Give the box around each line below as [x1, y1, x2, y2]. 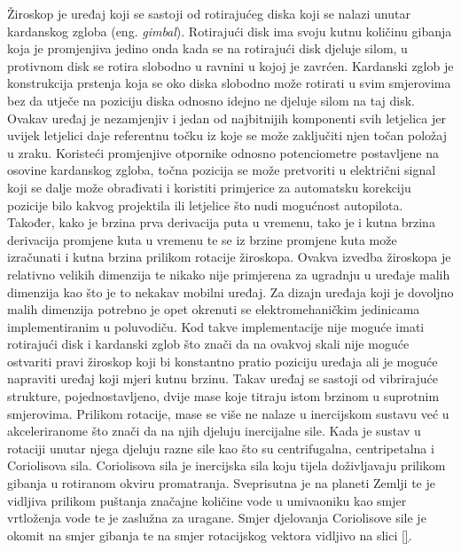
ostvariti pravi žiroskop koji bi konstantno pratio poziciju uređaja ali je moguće [7, 351, 438, 370]
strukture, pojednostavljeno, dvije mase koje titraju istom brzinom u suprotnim [7, 387, 440, 405]
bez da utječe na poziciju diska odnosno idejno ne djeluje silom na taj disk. [7, 91, 416, 109]
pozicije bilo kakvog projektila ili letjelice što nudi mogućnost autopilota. [7, 195, 403, 214]
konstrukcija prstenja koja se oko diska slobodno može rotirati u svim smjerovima [7, 74, 451, 92]
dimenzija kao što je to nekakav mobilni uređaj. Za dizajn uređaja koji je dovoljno [7, 282, 454, 301]
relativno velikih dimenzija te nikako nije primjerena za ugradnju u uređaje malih [7, 264, 450, 283]
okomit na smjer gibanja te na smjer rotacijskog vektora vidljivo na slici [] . [7, 525, 412, 544]
